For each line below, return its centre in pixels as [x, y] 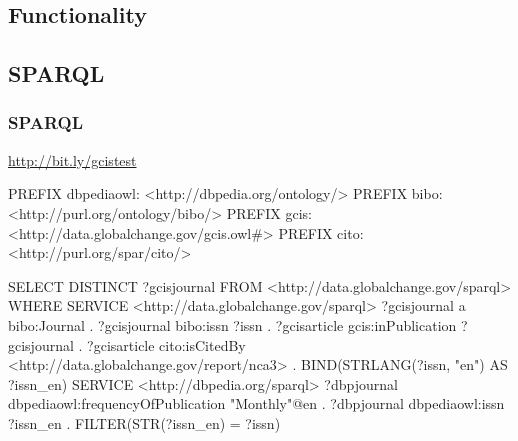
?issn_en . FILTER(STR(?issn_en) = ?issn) [144, 422]
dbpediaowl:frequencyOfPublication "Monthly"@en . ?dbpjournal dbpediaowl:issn [256, 403]
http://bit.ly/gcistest [72, 159]
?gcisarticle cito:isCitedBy [166, 344]
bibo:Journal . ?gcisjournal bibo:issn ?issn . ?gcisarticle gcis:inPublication [232, 324]
